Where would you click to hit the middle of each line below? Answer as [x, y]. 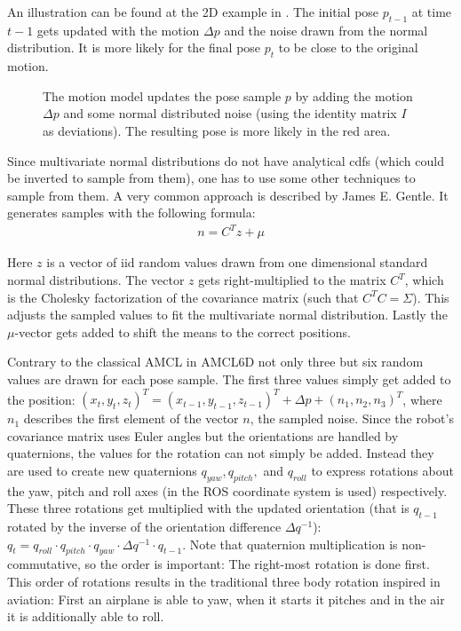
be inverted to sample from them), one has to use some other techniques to [211, 178]
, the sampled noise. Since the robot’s [352, 418]
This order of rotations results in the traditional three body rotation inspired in [224, 582]
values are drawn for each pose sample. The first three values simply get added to [229, 379]
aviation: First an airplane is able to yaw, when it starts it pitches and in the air [226, 599]
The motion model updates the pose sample [162, 95]
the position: [41, 399]
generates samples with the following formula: [131, 213]
